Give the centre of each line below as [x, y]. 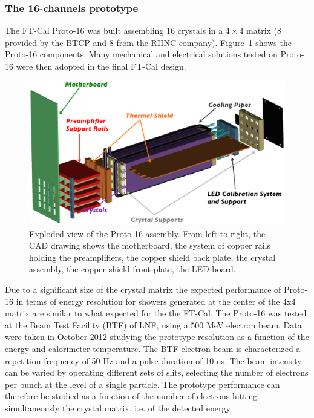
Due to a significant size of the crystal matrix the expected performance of [143, 289]
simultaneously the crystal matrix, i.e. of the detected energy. [119, 408]
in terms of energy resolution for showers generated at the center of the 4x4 [156, 301]
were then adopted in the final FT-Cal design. [101, 66]
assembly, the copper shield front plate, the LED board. [132, 269]
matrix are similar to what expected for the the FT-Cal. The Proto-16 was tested [156, 313]
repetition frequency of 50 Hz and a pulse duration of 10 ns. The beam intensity [153, 360]
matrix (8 [264, 31]
